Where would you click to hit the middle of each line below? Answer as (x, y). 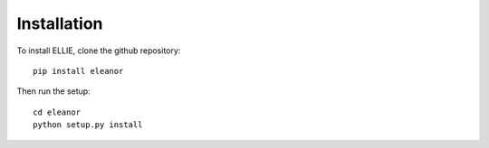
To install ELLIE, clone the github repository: (99, 51)
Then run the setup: (53, 91)
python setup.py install (88, 125)
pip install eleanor (78, 71)
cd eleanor (57, 112)
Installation (60, 23)
